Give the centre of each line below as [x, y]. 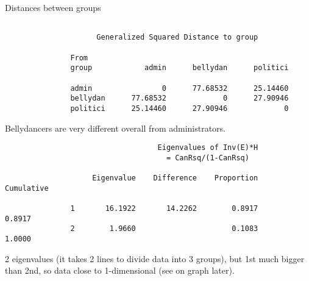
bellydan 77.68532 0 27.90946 [179, 98]
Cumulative [27, 188]
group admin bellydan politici [179, 68]
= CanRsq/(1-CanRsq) [208, 158]
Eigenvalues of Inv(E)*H [208, 148]
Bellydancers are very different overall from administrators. [115, 128]
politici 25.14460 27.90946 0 [179, 108]
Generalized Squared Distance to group [177, 37]
